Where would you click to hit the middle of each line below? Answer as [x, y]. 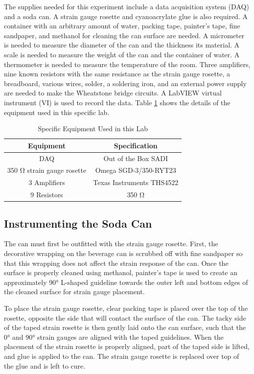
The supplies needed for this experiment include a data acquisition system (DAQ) [127, 6]
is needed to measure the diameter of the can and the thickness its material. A [122, 45]
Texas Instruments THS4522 [136, 182]
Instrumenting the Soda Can [78, 223]
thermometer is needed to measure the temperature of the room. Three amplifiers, [127, 64]
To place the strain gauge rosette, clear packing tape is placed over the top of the [126, 308]
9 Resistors [47, 195]
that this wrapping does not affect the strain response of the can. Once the [116, 263]
